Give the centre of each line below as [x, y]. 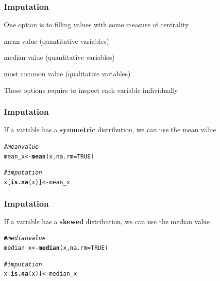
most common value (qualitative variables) [67, 73]
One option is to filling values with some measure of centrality [96, 25]
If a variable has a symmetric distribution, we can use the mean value [110, 130]
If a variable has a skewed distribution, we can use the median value [107, 221]
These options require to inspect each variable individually [91, 90]
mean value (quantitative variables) [57, 41]
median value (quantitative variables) [59, 57]
